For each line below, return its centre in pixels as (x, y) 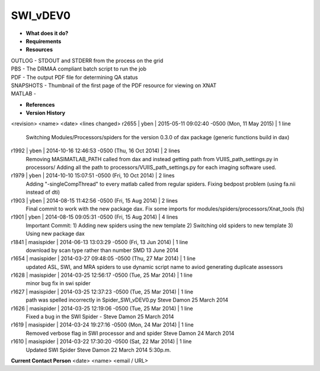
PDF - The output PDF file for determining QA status (75, 77)
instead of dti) (43, 192)
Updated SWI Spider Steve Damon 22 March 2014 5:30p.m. (98, 350)
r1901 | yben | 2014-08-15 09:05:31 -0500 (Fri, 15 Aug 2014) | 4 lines (95, 217)
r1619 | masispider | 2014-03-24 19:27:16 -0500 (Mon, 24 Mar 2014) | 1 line (102, 325)
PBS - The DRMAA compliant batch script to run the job (79, 69)
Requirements (44, 41)
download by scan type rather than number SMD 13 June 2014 (102, 250)
